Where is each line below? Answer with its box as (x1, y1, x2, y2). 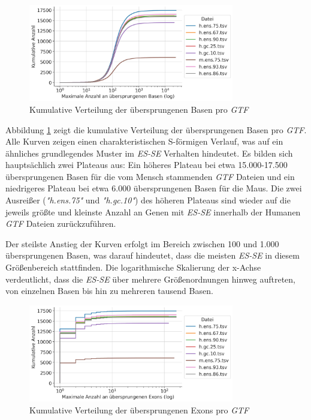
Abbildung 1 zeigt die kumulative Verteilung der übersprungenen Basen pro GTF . (5, 123, 307, 136)
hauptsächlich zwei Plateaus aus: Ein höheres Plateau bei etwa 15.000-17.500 (5, 158, 288, 171)
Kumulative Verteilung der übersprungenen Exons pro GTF (29, 403, 249, 416)
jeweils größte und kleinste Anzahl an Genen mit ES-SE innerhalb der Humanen (5, 205, 301, 218)
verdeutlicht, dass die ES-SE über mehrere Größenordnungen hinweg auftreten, (5, 272, 296, 285)
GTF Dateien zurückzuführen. (5, 217, 116, 230)
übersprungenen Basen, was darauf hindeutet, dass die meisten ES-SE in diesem (5, 249, 300, 262)
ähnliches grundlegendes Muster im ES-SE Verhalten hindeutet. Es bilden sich (5, 146, 293, 159)
